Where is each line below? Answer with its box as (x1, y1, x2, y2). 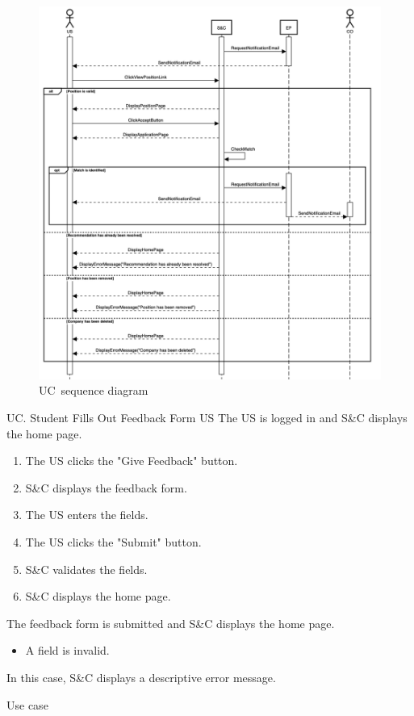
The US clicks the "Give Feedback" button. (25, 452, 238, 469)
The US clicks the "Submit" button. (25, 534, 202, 551)
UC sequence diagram (39, 382, 148, 399)
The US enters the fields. (25, 506, 148, 523)
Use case (6, 696, 48, 713)
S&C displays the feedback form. (25, 479, 187, 496)
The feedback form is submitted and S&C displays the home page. (6, 614, 335, 631)
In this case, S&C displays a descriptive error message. (6, 669, 276, 685)
